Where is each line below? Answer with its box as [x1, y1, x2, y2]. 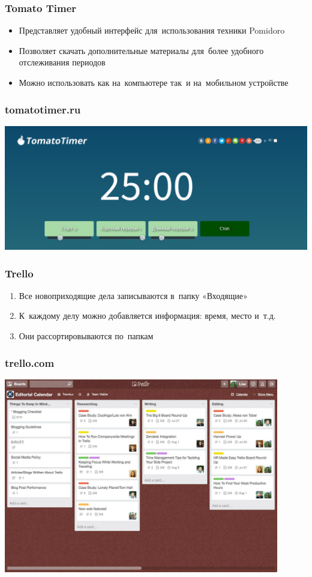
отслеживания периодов [19, 56, 106, 68]
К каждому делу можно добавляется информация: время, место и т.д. [19, 309, 276, 322]
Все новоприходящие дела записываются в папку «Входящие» [19, 289, 248, 301]
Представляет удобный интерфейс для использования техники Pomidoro [19, 24, 285, 37]
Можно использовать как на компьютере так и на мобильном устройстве [19, 76, 289, 88]
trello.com [5, 355, 55, 370]
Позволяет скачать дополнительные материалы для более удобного [19, 44, 264, 56]
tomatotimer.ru [5, 101, 81, 116]
